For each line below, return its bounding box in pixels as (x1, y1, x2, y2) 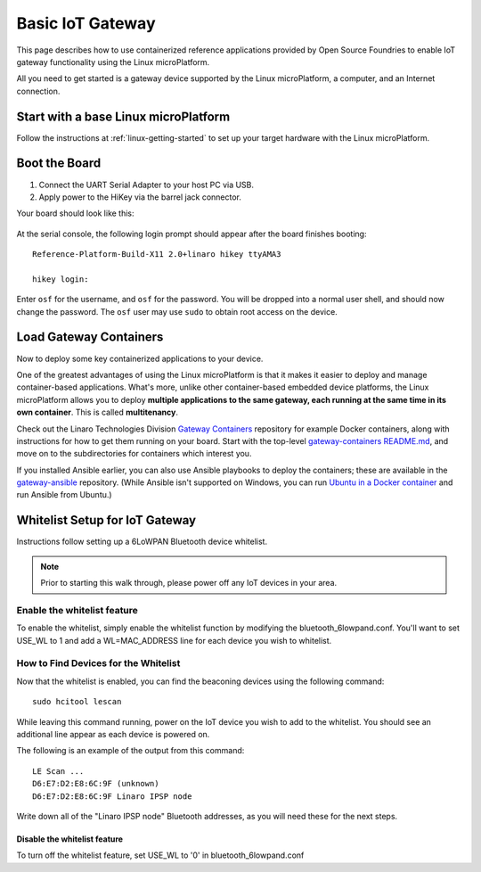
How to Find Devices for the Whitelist (16, 657, 181, 670)
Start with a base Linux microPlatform (16, 109, 231, 124)
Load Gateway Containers (16, 330, 164, 345)
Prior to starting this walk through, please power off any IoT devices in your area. (40, 578, 338, 588)
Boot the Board (16, 156, 102, 171)
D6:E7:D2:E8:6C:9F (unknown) (32, 778, 159, 789)
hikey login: (32, 274, 89, 284)
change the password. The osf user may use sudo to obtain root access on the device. (16, 306, 338, 317)
